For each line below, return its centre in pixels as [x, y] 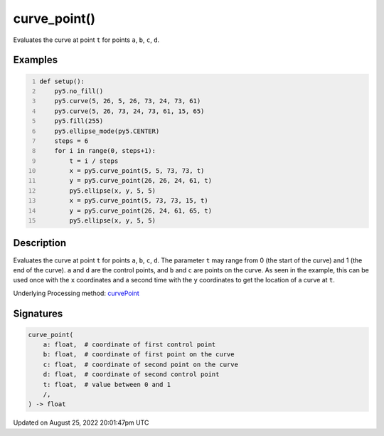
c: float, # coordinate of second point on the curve [140, 364]
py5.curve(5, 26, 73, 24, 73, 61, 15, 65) [129, 111]
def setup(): [62, 81]
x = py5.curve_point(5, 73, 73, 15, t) [139, 201]
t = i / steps [94, 161]
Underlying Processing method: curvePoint [76, 293]
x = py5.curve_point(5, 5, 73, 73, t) [137, 171]
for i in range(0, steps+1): [105, 151]
